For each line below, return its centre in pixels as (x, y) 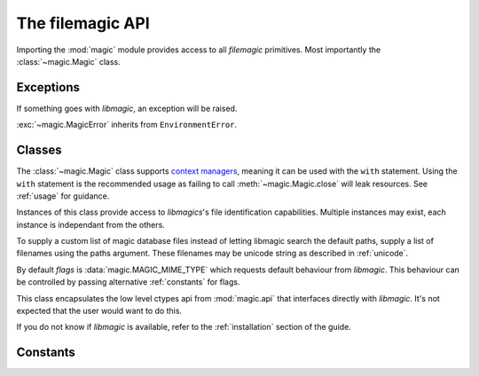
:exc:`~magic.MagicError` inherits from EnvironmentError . (127, 125)
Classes (39, 150)
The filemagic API (83, 23)
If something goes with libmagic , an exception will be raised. (127, 108)
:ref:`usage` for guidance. (63, 196)
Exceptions (48, 87)
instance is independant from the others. (91, 224)
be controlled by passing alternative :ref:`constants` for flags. (128, 282)
